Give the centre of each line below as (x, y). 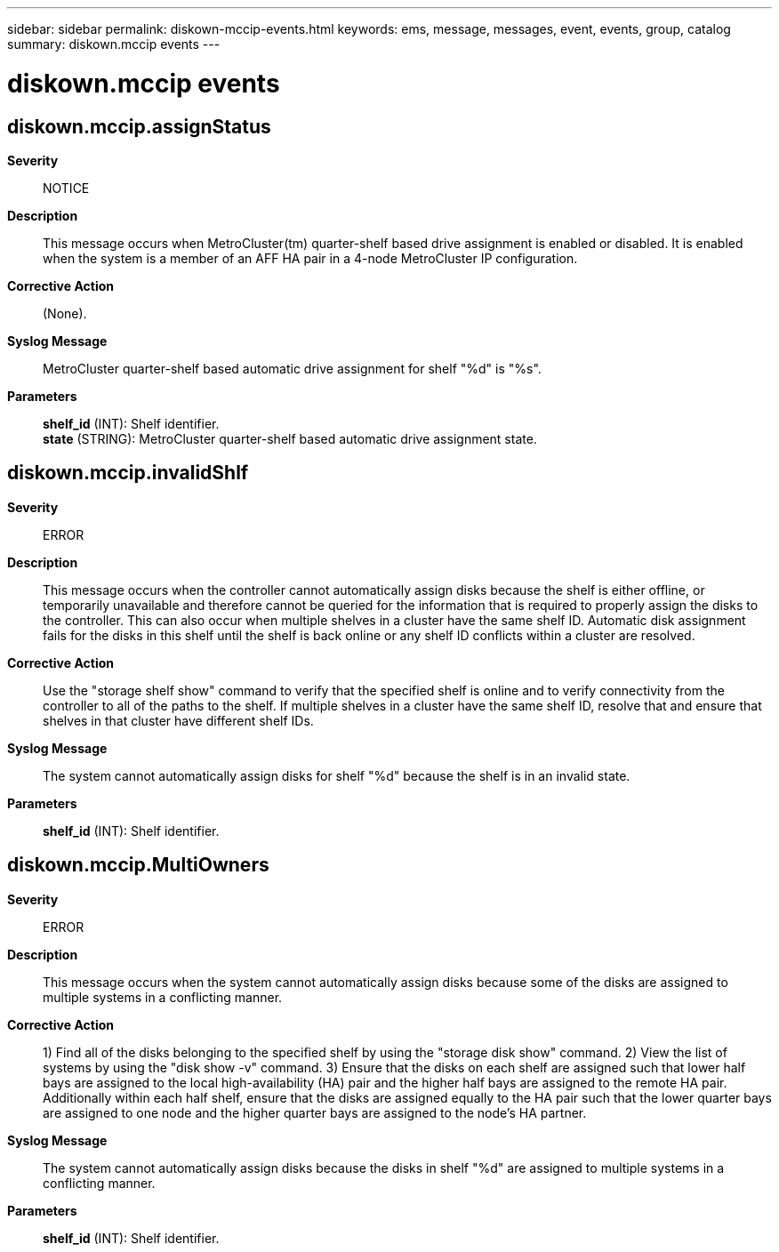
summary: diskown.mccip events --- (114, 44)
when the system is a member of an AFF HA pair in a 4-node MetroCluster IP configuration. (310, 258)
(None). (65, 313)
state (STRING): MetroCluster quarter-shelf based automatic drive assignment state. (290, 438)
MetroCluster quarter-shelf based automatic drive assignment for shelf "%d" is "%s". (292, 368)
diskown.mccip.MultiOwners (138, 865)
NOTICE (66, 188)
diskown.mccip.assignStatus (139, 126)
